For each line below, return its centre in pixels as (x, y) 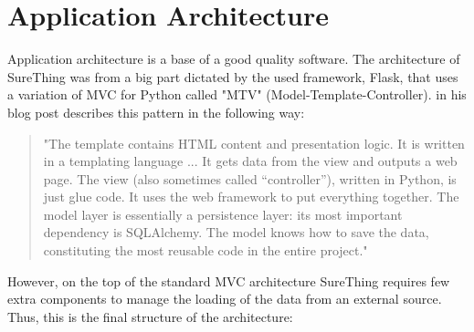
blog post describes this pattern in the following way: (156, 112)
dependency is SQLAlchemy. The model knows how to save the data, (236, 232)
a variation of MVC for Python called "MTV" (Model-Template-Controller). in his (237, 94)
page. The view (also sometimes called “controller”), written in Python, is (250, 178)
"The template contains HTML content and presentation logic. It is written (254, 143)
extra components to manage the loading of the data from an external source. (225, 299)
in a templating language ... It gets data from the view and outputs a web (250, 161)
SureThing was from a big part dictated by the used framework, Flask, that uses (233, 76)
